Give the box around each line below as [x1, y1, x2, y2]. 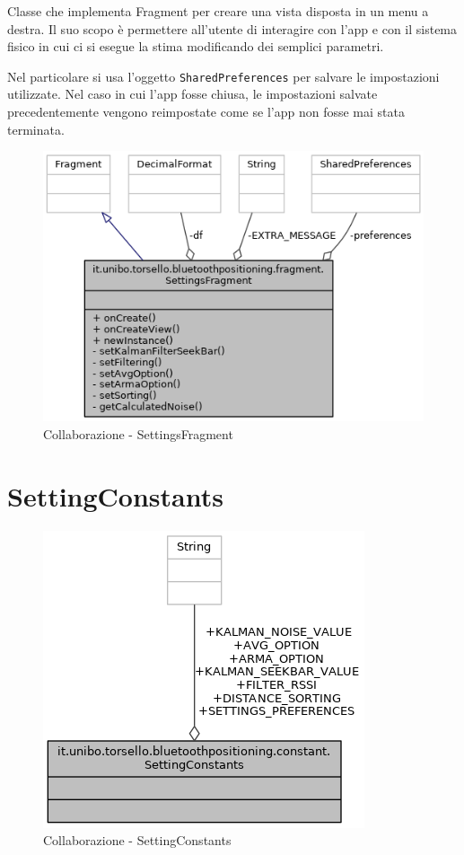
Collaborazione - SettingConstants [43, 831, 232, 850]
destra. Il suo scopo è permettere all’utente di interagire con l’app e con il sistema [7, 19, 458, 38]
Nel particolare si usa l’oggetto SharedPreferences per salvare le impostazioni [7, 66, 440, 85]
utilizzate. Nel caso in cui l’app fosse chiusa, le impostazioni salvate [7, 84, 378, 103]
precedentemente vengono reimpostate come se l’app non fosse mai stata [7, 102, 405, 121]
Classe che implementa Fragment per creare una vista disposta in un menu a [7, 2, 429, 20]
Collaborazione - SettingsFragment [43, 424, 233, 443]
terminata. [7, 119, 65, 138]
